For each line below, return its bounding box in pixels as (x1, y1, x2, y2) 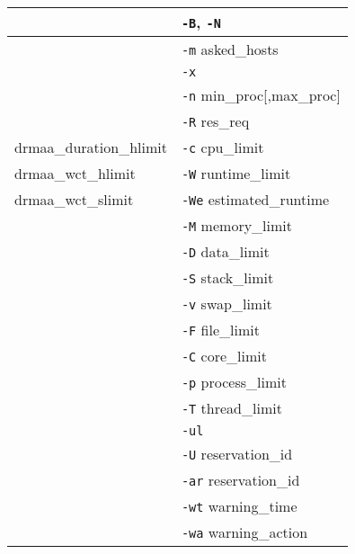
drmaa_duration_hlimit (14, 137, 167, 157)
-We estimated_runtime (181, 189, 330, 210)
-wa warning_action (181, 522, 308, 542)
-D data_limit (181, 241, 270, 262)
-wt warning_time (181, 496, 297, 516)
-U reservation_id (181, 443, 293, 464)
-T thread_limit (181, 398, 282, 418)
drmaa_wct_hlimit (14, 163, 136, 183)
